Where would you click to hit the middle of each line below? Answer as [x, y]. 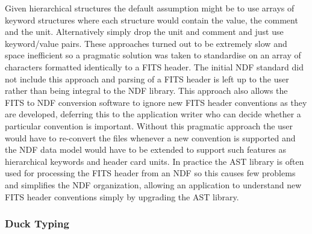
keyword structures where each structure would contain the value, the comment [151, 20]
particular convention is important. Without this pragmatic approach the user [149, 125]
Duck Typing [37, 223]
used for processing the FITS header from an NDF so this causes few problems [150, 173]
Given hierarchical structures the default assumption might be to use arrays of [150, 8]
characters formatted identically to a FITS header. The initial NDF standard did [154, 66]
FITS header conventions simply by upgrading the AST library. [122, 196]
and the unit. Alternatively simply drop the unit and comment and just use [144, 32]
